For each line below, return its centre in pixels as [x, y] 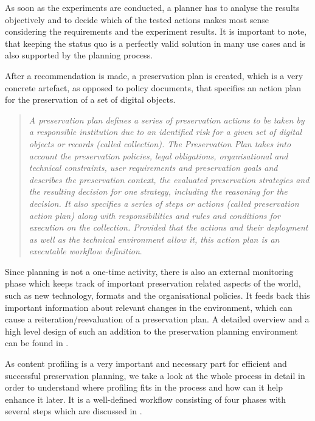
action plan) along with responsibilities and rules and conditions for [154, 215]
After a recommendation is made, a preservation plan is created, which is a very [154, 75]
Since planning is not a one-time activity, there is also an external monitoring [149, 271]
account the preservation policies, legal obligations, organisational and [158, 155]
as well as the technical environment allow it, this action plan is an [154, 239]
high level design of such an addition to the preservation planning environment [151, 331]
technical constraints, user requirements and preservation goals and [153, 168]
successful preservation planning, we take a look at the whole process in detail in [155, 375]
